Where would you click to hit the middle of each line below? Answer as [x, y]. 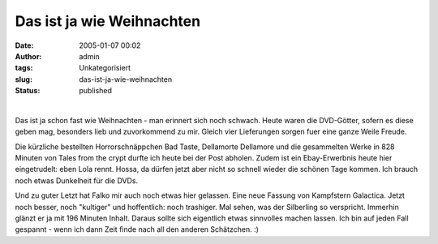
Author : [28, 56]
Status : [28, 91]
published [96, 91]
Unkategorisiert [105, 68]
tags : [24, 68]
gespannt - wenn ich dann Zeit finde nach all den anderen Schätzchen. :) [137, 229]
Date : [24, 45]
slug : [24, 79]
